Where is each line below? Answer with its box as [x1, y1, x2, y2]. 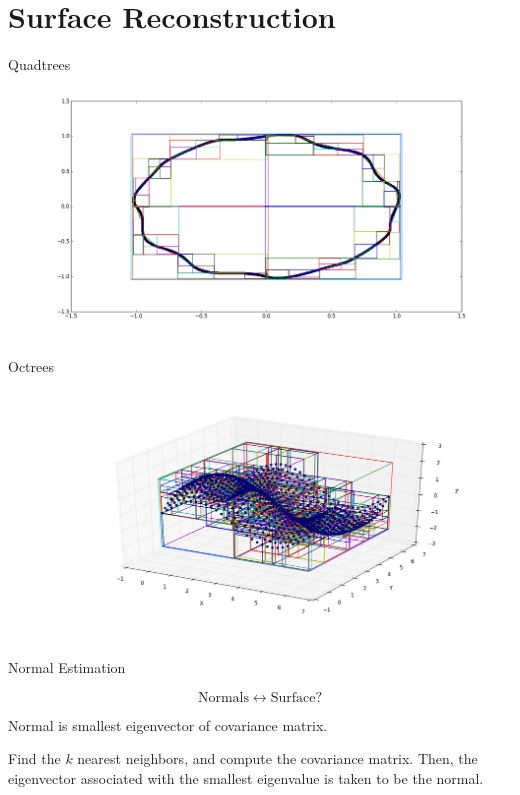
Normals [197, 690, 249, 705]
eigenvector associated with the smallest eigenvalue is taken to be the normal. [8, 767, 484, 788]
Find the [8, 748, 61, 769]
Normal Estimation [8, 657, 126, 678]
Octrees [8, 355, 54, 376]
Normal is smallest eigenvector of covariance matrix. [8, 714, 328, 735]
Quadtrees [8, 54, 71, 75]
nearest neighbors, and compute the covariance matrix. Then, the [77, 748, 478, 769]
